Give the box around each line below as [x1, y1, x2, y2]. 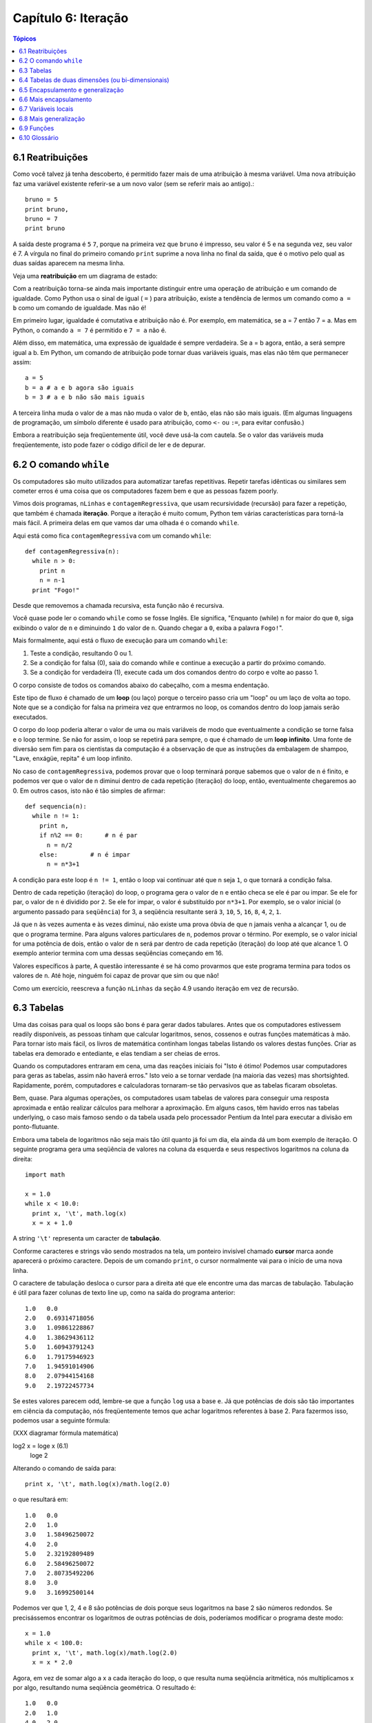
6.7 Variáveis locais [19, 105, 74, 113]
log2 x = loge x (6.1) [12, 1441, 69, 1450]
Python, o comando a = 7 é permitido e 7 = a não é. [12, 326, 167, 334]
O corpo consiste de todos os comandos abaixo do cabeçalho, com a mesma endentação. [12, 681, 270, 689]
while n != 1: [32, 812, 80, 820]
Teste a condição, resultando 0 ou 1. [30, 649, 134, 657]
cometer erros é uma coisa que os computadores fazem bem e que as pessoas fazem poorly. [12, 487, 279, 496]
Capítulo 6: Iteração [12, 10, 129, 26]
